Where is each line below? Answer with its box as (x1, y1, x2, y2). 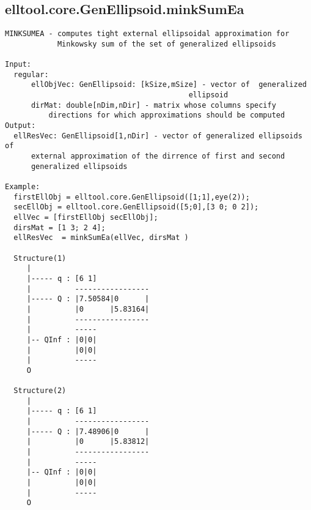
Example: (5, 182, 40, 192)
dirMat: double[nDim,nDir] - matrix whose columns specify (31, 100, 276, 110)
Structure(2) (13, 386, 67, 396)
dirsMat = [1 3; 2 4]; (13, 223, 106, 232)
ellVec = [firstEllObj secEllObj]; (13, 213, 158, 222)
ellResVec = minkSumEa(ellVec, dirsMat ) (13, 233, 189, 242)
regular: (13, 70, 49, 79)
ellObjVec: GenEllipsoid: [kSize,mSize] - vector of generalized (31, 80, 307, 89)
